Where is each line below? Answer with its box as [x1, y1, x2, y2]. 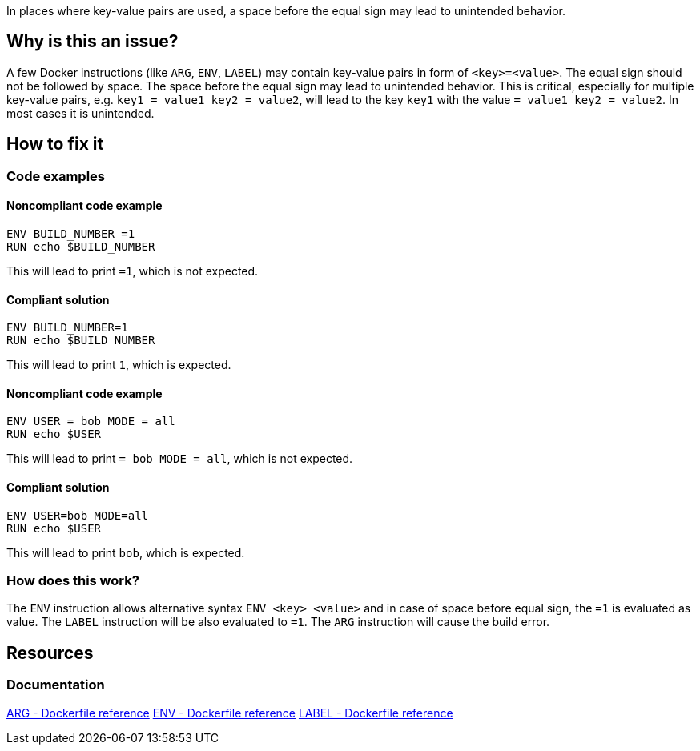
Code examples [6, 167, 106, 184]
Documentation [6, 677, 105, 693]
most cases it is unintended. [6, 106, 155, 120]
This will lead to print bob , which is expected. [6, 545, 245, 560]
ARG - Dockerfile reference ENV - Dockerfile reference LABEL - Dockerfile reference [6, 705, 453, 720]
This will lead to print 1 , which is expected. [6, 358, 231, 372]
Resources [6, 642, 94, 663]
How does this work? [6, 572, 139, 588]
